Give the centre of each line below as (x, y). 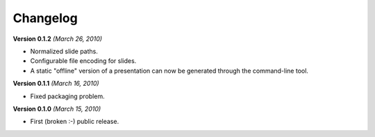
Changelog (45, 18)
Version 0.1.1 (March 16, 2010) (56, 84)
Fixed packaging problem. (67, 96)
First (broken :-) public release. (75, 122)
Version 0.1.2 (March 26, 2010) (58, 39)
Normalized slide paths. (64, 51)
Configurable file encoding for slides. (83, 61)
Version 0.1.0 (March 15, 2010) (57, 109)
